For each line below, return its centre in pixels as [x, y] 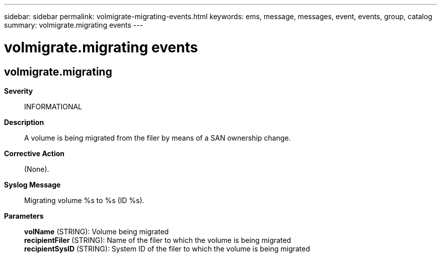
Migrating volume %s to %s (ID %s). [84, 200]
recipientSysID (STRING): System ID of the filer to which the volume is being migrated [167, 248]
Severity [19, 91]
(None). [37, 169]
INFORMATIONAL [53, 106]
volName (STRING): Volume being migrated [97, 231]
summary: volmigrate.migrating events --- [73, 25]
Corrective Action [34, 153]
